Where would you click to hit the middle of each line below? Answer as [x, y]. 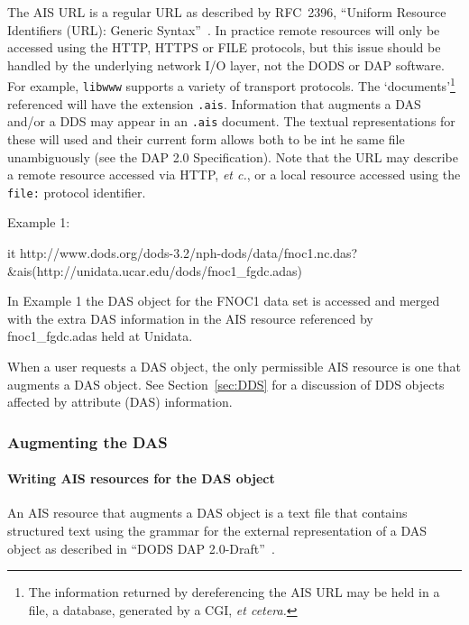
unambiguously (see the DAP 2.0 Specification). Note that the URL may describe [233, 156]
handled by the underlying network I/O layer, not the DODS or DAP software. [226, 64]
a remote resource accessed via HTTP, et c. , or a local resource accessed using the [234, 175]
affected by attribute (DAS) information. [120, 402]
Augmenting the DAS [87, 441]
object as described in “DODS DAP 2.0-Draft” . [141, 548]
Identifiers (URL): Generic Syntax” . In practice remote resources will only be [224, 29]
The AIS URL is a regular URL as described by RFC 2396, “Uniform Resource [227, 12]
